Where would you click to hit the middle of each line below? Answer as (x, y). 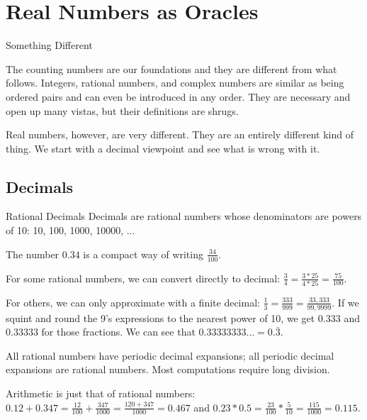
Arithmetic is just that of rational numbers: (101, 393)
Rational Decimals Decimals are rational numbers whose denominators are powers (184, 216)
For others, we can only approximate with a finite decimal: (133, 302)
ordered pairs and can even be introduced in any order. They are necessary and (178, 96)
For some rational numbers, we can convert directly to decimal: (143, 278)
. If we (345, 302)
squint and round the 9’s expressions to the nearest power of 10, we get (160, 317)
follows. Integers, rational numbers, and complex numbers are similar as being (175, 83)
